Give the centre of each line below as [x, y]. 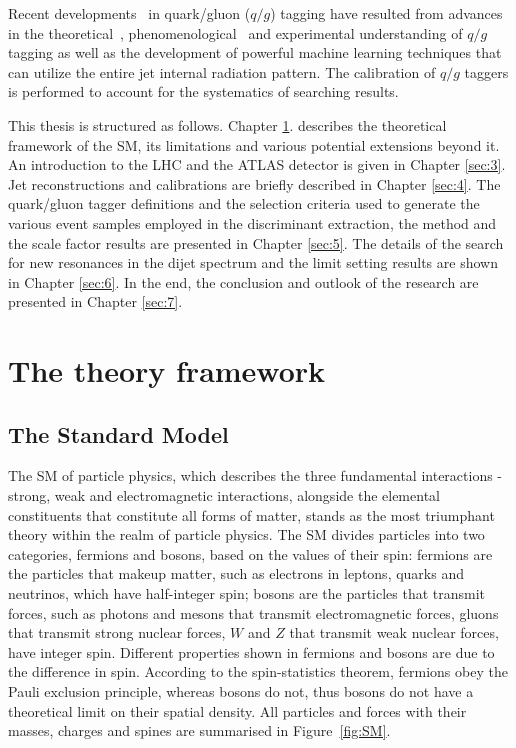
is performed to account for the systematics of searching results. [203, 91]
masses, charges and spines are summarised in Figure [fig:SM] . [199, 730]
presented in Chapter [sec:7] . [95, 301]
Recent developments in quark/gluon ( [129, 13]
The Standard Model [118, 433]
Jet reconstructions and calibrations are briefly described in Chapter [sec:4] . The [254, 183]
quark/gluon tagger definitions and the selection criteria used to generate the [244, 203]
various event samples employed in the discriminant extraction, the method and [252, 222]
